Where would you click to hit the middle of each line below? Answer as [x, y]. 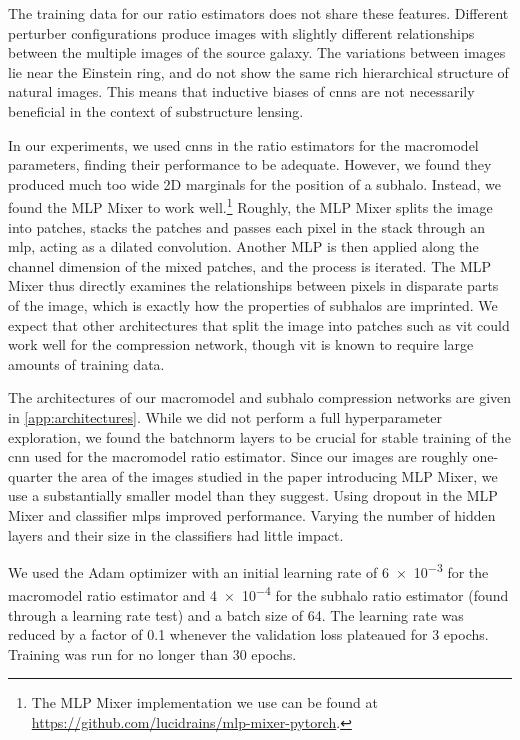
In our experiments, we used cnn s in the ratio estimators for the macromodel [243, 144]
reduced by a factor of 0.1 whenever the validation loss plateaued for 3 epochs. [248, 634]
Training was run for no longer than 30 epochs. [152, 653]
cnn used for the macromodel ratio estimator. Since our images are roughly [238, 456]
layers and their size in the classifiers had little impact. [176, 534]
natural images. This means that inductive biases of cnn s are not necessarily [241, 91]
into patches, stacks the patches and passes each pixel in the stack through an [246, 226]
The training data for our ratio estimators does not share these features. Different [258, 13]
